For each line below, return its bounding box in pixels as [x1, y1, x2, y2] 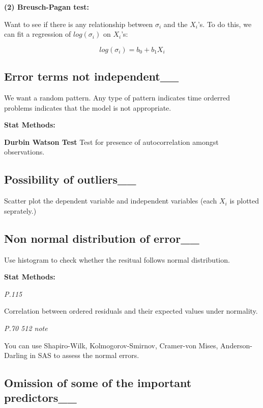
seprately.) [4, 205, 37, 216]
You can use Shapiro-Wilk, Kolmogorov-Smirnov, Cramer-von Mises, [4, 340, 218, 350]
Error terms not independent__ [4, 68, 179, 84]
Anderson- [220, 340, 252, 350]
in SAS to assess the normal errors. [30, 350, 139, 361]
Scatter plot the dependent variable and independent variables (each [4, 195, 217, 206]
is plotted [229, 195, 259, 206]
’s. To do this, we [197, 18, 252, 29]
